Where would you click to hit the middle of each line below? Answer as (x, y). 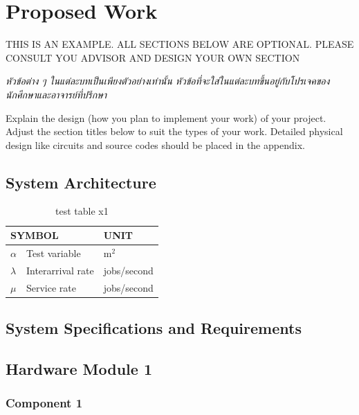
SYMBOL (35, 235)
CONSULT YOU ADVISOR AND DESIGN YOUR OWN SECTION (153, 57)
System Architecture (81, 182)
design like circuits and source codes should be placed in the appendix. (155, 144)
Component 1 (44, 403)
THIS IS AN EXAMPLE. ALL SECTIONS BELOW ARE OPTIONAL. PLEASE (180, 44)
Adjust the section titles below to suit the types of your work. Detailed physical (174, 131)
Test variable (53, 253)
